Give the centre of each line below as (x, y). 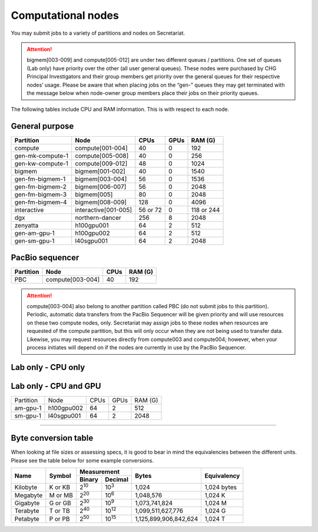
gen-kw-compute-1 (42, 164)
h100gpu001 (92, 226)
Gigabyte (27, 503)
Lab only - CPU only (48, 367)
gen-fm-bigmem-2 (41, 187)
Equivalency (222, 475)
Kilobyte (26, 487)
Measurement (100, 472)
